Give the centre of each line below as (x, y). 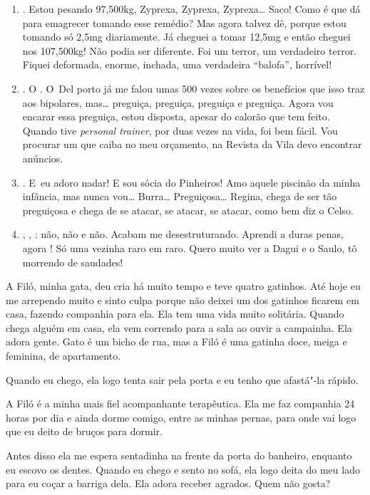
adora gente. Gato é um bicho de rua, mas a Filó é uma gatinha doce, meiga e (176, 342)
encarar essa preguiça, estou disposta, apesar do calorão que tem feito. (176, 116)
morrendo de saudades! (73, 262)
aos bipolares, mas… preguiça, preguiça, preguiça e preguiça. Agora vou (178, 102)
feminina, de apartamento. (63, 356)
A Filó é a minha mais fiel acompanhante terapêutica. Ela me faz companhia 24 (180, 403)
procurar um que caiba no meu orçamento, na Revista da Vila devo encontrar (192, 144)
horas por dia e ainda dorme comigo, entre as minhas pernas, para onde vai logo (181, 417)
